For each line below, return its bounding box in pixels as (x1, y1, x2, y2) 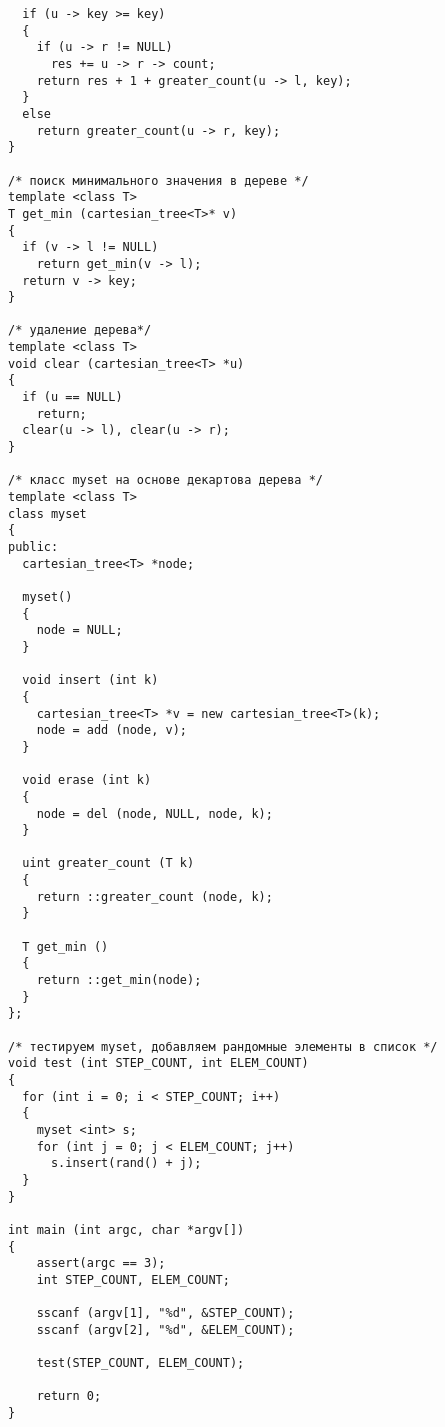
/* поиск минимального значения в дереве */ (8, 173, 309, 188)
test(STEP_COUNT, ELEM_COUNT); (36, 1356, 245, 1371)
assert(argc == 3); (36, 1256, 166, 1271)
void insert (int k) (22, 673, 159, 688)
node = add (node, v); (36, 723, 187, 738)
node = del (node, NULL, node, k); (36, 806, 273, 821)
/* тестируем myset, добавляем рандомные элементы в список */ (8, 1039, 438, 1054)
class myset (8, 506, 87, 521)
